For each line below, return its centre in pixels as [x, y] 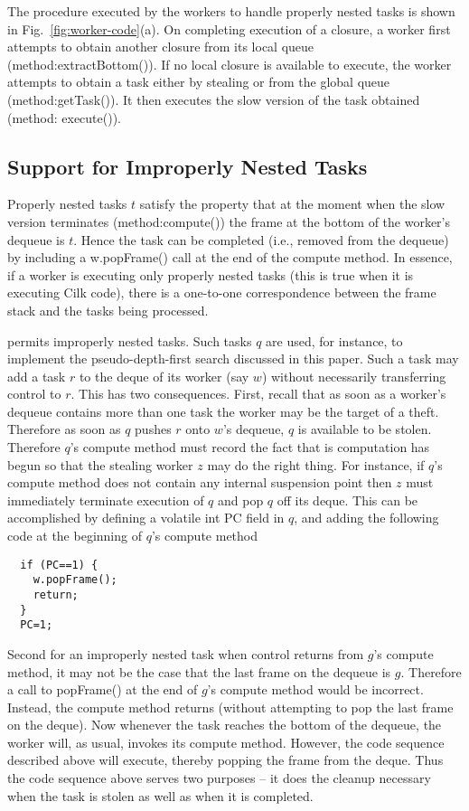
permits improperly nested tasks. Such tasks [130, 340]
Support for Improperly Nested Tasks [188, 166]
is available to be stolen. [365, 429]
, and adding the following [366, 518]
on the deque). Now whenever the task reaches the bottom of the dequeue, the [225, 725]
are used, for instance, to [334, 340]
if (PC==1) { [59, 565]
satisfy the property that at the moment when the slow [292, 204]
